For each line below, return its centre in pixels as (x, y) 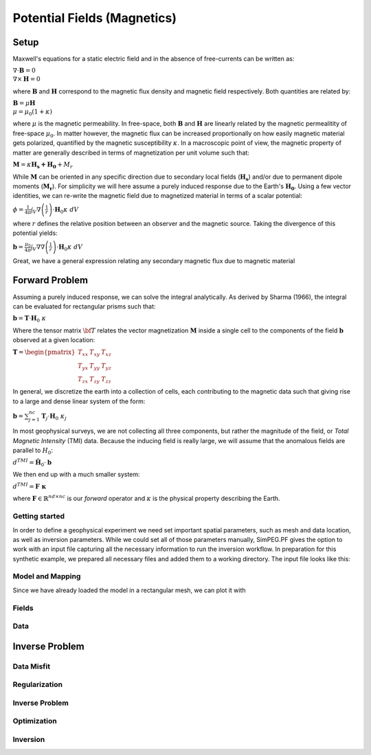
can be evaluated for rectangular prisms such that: (84, 306)
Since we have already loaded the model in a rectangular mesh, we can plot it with (130, 590)
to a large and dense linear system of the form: (79, 401)
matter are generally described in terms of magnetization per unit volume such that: (131, 153)
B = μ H (24, 103)
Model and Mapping (47, 576)
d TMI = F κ (30, 486)
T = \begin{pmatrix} (44, 352)
